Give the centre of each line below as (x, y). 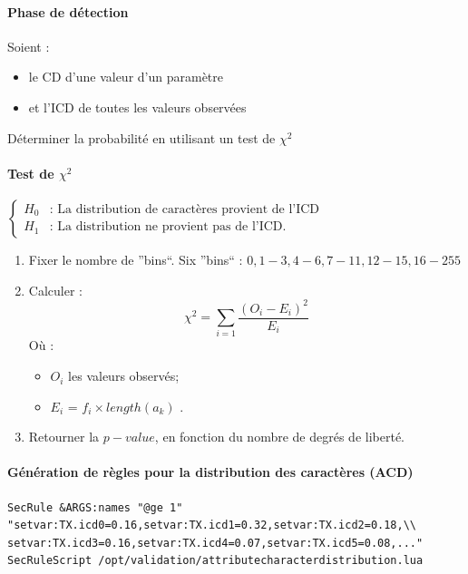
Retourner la (64, 437)
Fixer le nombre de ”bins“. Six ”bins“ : (136, 259)
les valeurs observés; (124, 376)
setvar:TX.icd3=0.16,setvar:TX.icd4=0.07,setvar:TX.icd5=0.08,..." (215, 543)
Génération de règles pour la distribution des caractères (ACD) (210, 472)
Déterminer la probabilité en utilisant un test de (141, 137)
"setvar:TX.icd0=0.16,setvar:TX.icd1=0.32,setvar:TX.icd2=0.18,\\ (212, 525)
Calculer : (55, 290)
